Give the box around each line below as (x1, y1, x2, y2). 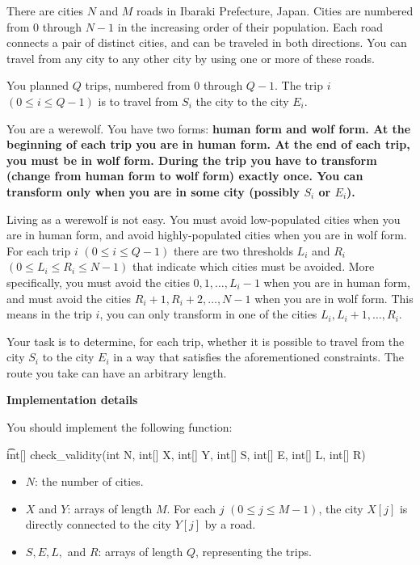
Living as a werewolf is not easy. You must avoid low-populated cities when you (6, 210, 401, 227)
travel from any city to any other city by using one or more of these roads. (6, 49, 375, 66)
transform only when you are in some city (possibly (6, 183, 300, 200)
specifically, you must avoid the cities (6, 273, 190, 290)
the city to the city (195, 92, 289, 109)
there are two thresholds (173, 242, 293, 259)
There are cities (6, 2, 84, 19)
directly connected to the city (25, 516, 171, 533)
